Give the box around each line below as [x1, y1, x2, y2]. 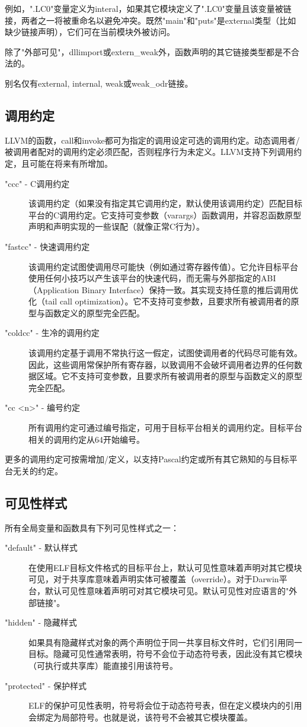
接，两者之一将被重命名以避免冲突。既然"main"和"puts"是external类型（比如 [5, 14, 296, 26]
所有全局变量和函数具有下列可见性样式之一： [5, 521, 179, 534]
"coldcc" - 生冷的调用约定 [5, 326, 100, 339]
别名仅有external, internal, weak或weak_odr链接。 [5, 77, 193, 89]
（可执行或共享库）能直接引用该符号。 [28, 659, 178, 671]
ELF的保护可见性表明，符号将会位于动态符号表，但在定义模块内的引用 [28, 699, 302, 712]
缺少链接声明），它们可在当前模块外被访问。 [5, 26, 175, 38]
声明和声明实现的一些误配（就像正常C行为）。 [28, 220, 205, 233]
